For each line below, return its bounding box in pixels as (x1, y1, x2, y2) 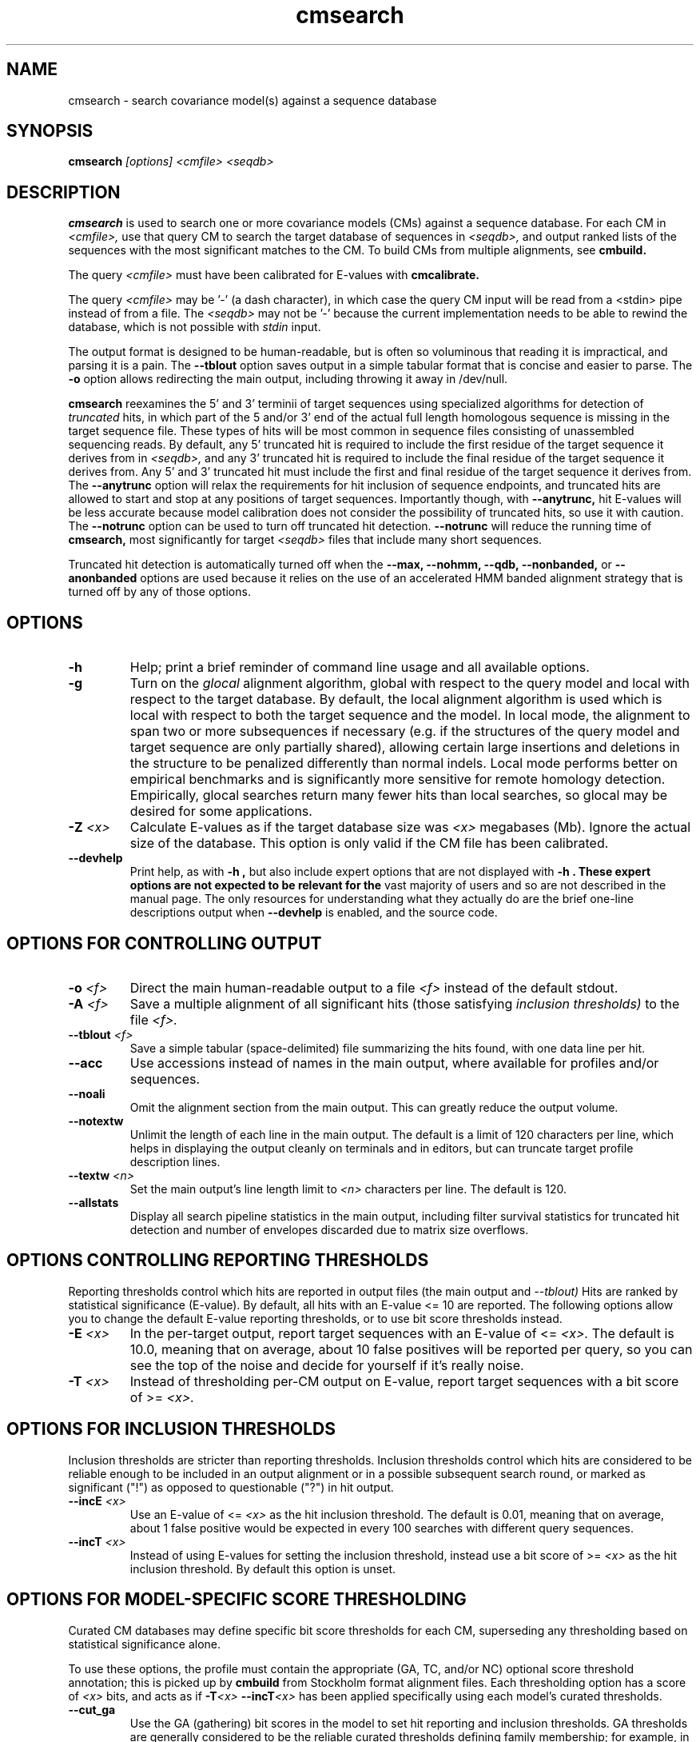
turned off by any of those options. (68, 585, 251, 599)
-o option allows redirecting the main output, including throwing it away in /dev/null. (68, 372, 508, 386)
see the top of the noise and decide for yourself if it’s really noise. (129, 1356, 524, 1373)
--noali (68, 1086, 105, 1101)
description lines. (129, 1154, 221, 1169)
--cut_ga (68, 1702, 116, 1716)
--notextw (68, 1113, 124, 1128)
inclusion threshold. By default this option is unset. (129, 1561, 396, 1576)
